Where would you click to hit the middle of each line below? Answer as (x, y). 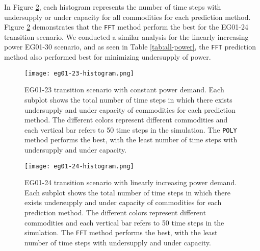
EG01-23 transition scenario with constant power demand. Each (124, 90)
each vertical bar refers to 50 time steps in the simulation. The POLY (131, 129)
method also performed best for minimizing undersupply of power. (108, 57)
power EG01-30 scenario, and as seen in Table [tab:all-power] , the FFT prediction (130, 47)
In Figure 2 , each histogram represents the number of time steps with (113, 7)
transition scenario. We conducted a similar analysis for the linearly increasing (126, 36)
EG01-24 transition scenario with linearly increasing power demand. (131, 182)
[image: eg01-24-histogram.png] (79, 166)
